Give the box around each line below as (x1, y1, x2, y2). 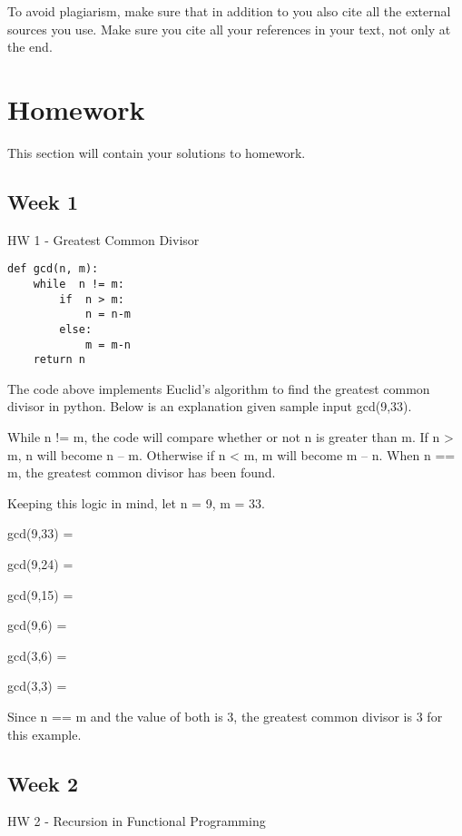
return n (33, 353, 85, 367)
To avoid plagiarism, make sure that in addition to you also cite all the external (7, 2, 451, 20)
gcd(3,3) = (7, 676, 67, 695)
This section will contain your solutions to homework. (7, 143, 306, 162)
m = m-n (84, 338, 132, 351)
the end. (7, 37, 53, 56)
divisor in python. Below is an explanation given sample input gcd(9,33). (7, 397, 412, 416)
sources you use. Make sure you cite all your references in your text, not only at (7, 19, 451, 38)
